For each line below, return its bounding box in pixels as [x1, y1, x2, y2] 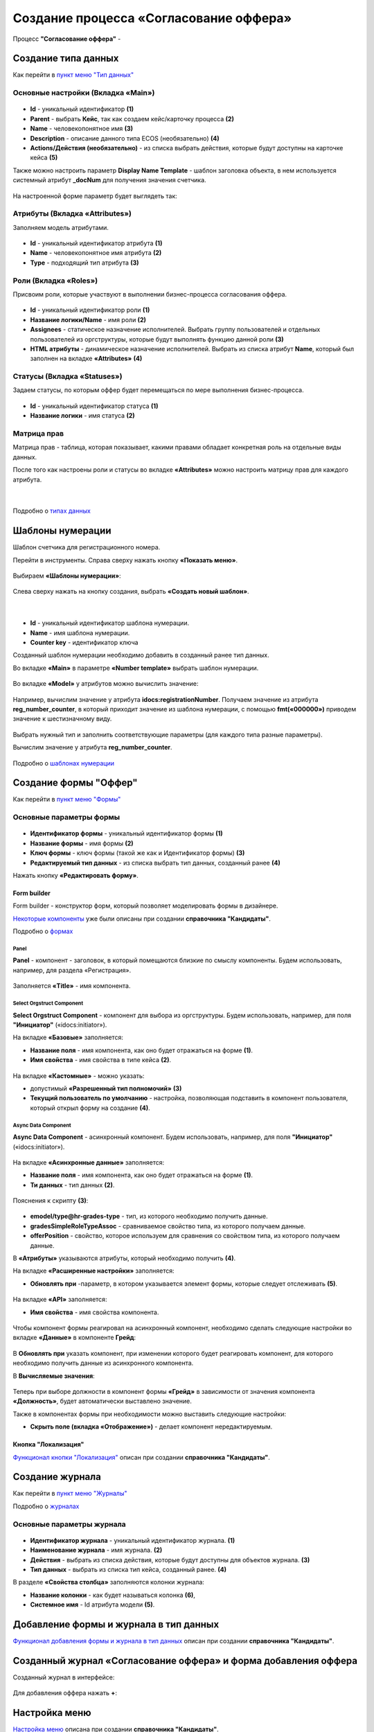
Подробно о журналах [12, 1502, 80, 1510]
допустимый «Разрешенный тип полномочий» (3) [30, 1084, 182, 1093]
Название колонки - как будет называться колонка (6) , [30, 1591, 195, 1599]
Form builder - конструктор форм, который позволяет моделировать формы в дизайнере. [12, 901, 278, 910]
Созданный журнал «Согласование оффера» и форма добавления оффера [12, 1654, 358, 1666]
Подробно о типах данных [12, 506, 91, 515]
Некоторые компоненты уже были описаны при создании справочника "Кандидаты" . [12, 914, 271, 923]
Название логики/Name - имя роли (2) [30, 315, 147, 324]
